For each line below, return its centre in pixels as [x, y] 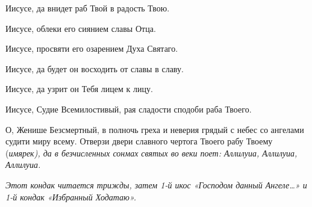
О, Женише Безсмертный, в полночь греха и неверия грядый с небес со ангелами [155, 129]
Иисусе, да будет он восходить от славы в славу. [95, 68]
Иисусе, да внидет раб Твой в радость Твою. [88, 8]
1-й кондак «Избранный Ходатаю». [71, 196]
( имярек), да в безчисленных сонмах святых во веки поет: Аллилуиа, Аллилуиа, [151, 153]
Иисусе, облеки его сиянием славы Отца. [81, 28]
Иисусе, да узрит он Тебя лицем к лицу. [79, 89]
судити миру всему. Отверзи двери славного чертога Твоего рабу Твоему [139, 141]
